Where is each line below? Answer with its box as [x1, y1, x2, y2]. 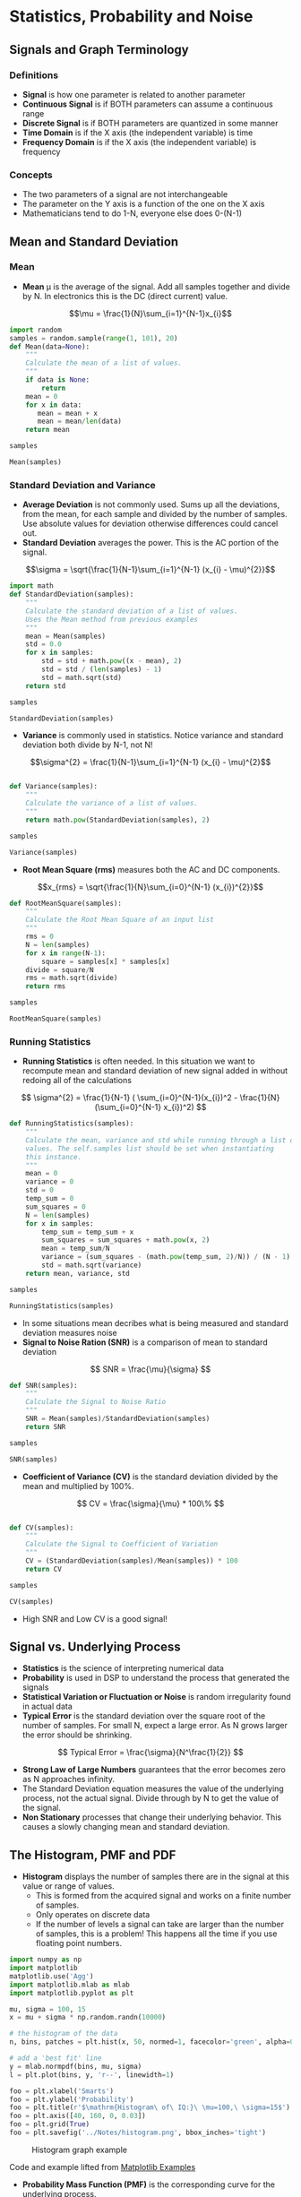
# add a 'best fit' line [9, 2054, 102, 2063]
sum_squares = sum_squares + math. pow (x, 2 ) [41, 1236, 211, 1245]
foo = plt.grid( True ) [9, 2120, 90, 2129]
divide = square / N [25, 965, 94, 974]
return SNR [25, 1422, 66, 1431]
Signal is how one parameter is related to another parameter [21, 89, 246, 99]
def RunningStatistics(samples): [9, 1119, 134, 1128]
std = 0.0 [25, 640, 63, 649]
